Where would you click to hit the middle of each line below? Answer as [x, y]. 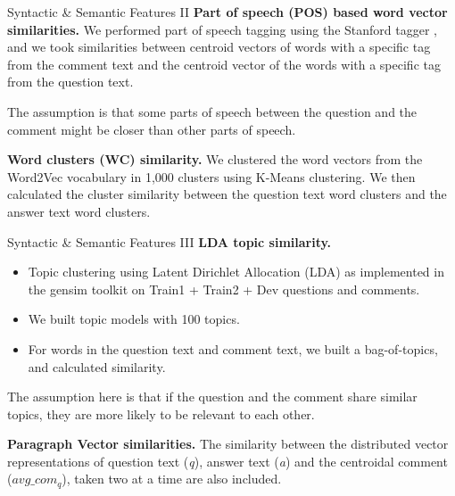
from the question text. [70, 82]
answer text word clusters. [79, 211]
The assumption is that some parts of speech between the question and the [212, 111]
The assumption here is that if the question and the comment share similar [212, 397]
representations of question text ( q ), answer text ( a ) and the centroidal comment [227, 461]
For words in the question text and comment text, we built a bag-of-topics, [233, 348]
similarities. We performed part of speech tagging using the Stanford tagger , [222, 29]
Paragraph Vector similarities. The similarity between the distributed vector [228, 444]
